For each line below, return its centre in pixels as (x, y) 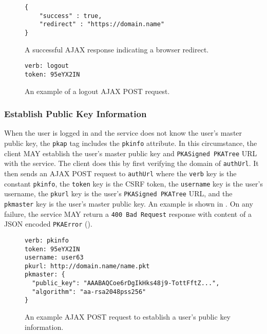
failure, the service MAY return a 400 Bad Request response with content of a (128, 214)
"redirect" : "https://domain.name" (102, 24)
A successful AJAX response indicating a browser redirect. (117, 49)
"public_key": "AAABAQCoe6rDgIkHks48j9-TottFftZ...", (126, 283)
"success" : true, (71, 16)
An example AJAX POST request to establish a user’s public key (128, 317)
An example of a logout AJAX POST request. (97, 91)
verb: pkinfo (47, 240)
